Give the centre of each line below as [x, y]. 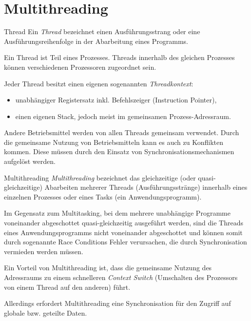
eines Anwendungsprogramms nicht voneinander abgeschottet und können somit [123, 232]
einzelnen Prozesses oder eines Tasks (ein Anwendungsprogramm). [103, 196]
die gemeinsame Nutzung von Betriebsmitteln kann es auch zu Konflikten [114, 142]
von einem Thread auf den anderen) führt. [67, 287]
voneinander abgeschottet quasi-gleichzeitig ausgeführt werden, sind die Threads [124, 223]
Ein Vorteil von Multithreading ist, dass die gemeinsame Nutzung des [108, 268]
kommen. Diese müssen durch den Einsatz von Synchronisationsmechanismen [119, 151]
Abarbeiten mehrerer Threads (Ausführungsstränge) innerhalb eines [146, 187]
